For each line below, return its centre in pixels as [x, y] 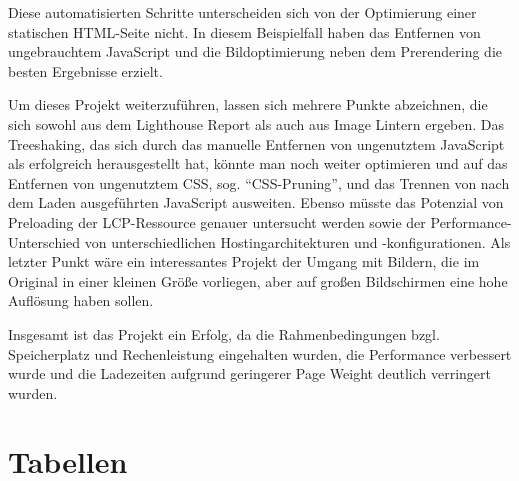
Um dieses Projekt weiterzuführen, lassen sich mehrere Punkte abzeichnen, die [248, 104]
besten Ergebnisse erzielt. [85, 70]
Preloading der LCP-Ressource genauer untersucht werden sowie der [217, 221]
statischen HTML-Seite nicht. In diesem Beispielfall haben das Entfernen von [244, 31]
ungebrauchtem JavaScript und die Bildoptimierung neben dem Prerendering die [255, 51]
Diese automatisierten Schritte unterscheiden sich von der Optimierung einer [242, 12]
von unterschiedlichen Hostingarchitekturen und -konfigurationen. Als [297, 241]
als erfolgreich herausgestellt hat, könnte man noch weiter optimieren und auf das [258, 163]
